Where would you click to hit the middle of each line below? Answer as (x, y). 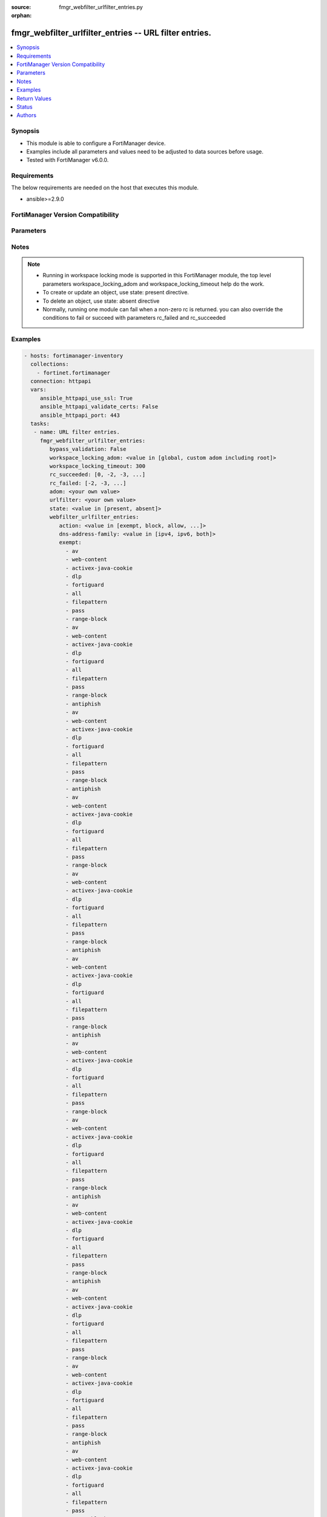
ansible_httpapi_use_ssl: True (86, 398)
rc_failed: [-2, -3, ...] (88, 483)
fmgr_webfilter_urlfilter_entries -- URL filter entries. (111, 33)
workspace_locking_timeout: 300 (97, 466)
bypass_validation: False (88, 449)
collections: (50, 364)
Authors (26, 115)
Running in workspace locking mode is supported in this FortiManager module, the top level (157, 275)
